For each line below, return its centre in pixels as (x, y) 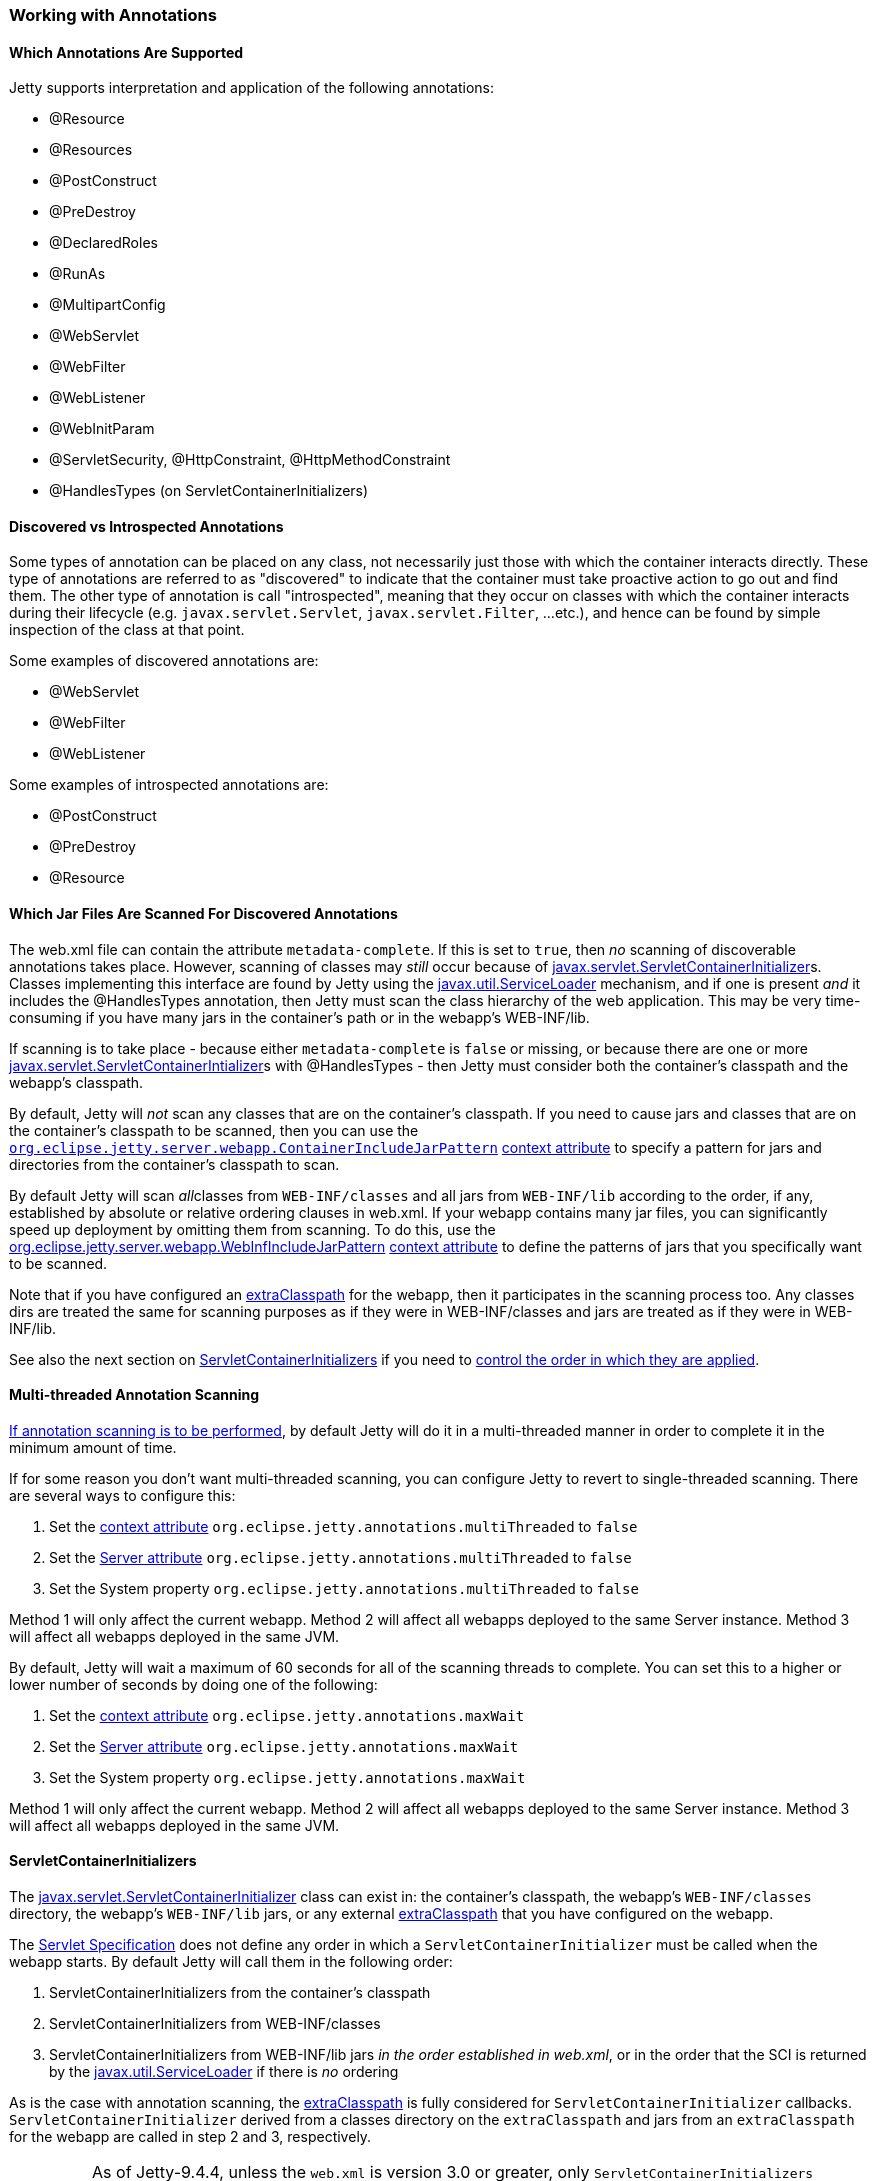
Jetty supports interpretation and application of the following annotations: (252, 88)
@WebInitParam (102, 429)
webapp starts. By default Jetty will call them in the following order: (231, 1962)
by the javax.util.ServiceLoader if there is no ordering (224, 2072)
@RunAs (77, 274)
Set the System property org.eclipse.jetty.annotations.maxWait (287, 1777)
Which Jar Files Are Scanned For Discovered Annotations (203, 914)
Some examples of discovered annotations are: (164, 661)
